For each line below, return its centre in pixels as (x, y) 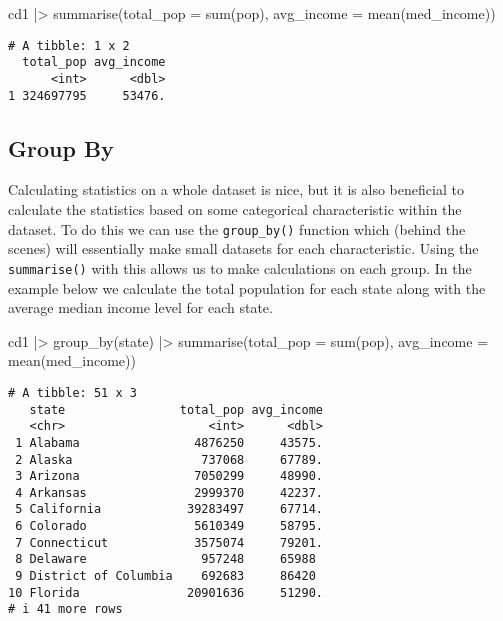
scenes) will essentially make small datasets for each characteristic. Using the (243, 248)
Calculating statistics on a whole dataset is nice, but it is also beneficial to (236, 189)
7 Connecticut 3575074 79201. (169, 542)
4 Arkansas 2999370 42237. (169, 492)
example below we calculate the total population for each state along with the (247, 287)
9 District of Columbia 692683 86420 (165, 576)
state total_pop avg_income (176, 409)
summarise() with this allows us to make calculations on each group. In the (240, 267)
